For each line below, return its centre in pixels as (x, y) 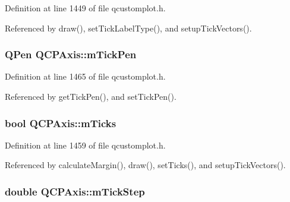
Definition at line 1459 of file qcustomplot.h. (85, 145)
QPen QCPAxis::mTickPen (71, 54)
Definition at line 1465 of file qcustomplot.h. (85, 76)
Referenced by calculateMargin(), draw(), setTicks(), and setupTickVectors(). (145, 165)
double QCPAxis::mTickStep (75, 191)
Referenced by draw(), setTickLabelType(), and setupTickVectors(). (128, 28)
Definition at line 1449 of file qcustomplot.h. (85, 8)
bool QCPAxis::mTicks (61, 123)
